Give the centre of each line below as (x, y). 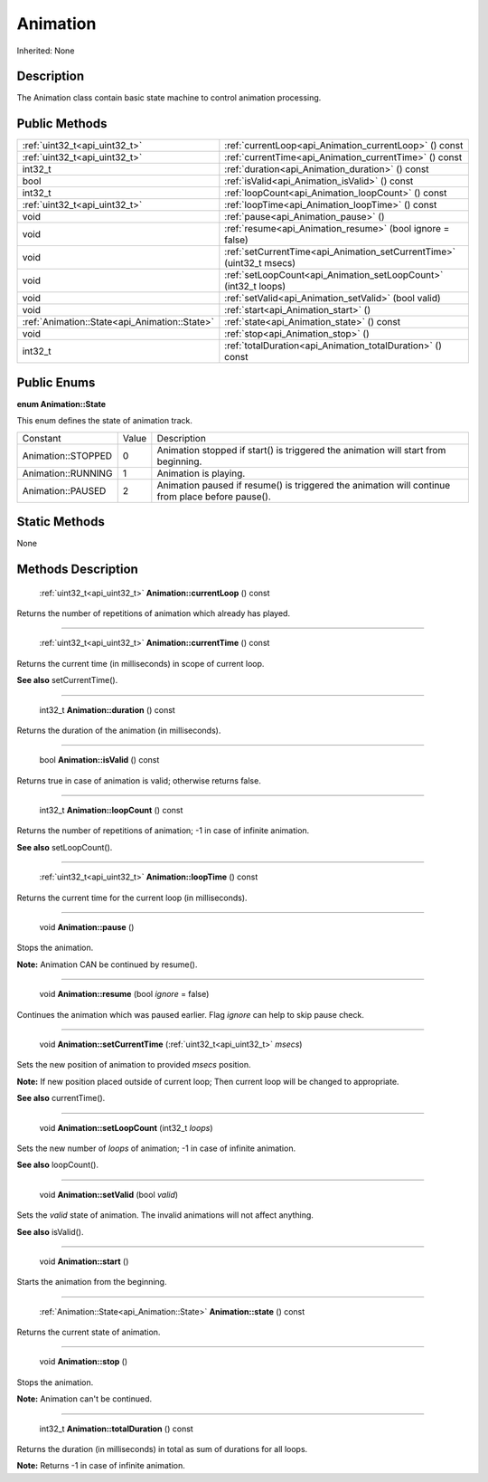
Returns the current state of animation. (89, 1332)
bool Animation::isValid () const (99, 760)
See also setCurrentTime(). (67, 680)
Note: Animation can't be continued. (84, 1399)
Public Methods (62, 123)
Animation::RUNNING (67, 473)
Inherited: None (46, 51)
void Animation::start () (84, 1261)
